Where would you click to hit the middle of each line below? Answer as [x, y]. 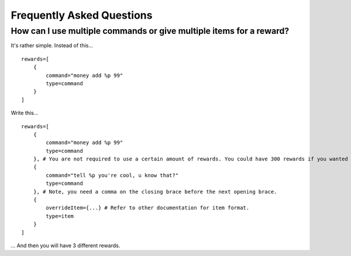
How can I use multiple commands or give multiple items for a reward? [150, 31]
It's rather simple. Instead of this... [52, 45]
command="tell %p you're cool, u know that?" [112, 175]
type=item [60, 216]
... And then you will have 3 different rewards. [66, 246]
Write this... [25, 113]
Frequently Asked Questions [82, 15]
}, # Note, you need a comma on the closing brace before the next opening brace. [155, 192]
